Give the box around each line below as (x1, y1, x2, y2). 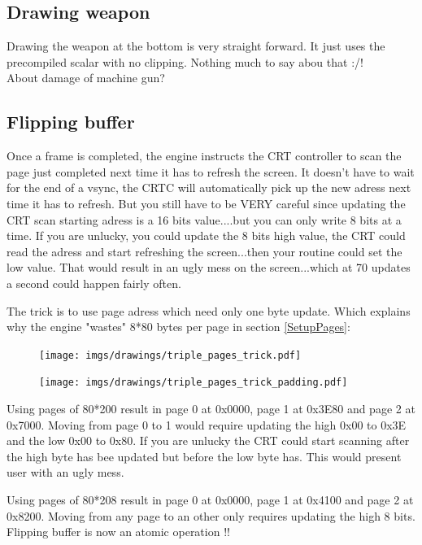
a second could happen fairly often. (7, 274, 181, 291)
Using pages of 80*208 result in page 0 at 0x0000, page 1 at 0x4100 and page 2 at (7, 491, 414, 508)
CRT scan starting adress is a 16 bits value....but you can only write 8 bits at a (7, 211, 402, 228)
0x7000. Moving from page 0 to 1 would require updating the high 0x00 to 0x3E (7, 416, 407, 433)
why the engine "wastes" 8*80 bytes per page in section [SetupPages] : (7, 318, 350, 335)
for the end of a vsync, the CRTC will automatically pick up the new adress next (7, 179, 411, 196)
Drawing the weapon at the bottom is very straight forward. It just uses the (7, 37, 385, 54)
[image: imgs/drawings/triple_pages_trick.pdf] (39, 349, 302, 361)
